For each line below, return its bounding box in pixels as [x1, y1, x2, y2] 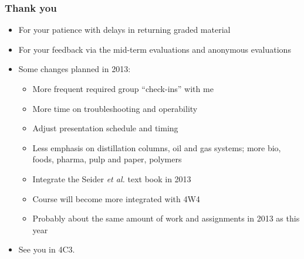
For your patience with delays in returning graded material [18, 23, 231, 36]
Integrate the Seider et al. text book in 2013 [32, 172, 191, 185]
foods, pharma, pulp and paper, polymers [32, 153, 182, 165]
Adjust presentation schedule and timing [32, 122, 178, 134]
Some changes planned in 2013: [18, 63, 131, 75]
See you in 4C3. [18, 243, 75, 255]
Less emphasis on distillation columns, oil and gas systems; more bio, [32, 141, 281, 154]
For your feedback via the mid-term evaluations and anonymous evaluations [18, 43, 291, 55]
